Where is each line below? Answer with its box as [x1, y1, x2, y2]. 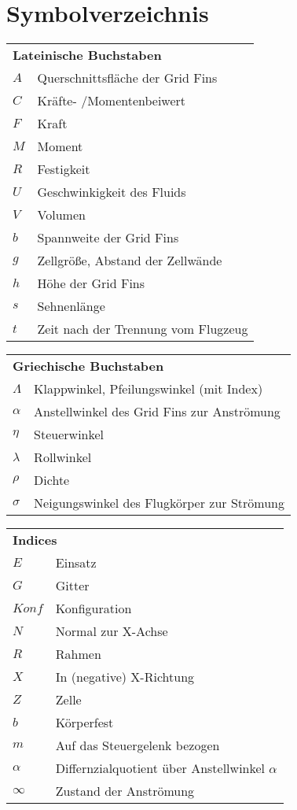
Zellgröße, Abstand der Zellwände [37, 251, 222, 270]
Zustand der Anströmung [55, 782, 195, 801]
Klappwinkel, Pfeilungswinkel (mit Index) [34, 379, 263, 398]
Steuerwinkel [34, 425, 104, 444]
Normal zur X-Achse [55, 622, 168, 641]
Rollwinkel [34, 448, 92, 467]
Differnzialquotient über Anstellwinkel [55, 759, 266, 778]
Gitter [55, 576, 90, 595]
